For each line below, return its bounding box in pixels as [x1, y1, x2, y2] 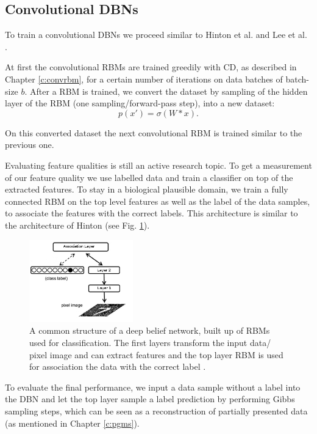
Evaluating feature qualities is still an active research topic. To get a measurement [5, 158, 312, 171]
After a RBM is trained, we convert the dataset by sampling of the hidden [30, 84, 308, 97]
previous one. [5, 138, 54, 151]
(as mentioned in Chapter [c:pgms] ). [5, 416, 140, 429]
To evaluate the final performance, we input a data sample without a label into [5, 380, 301, 393]
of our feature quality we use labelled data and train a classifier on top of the [5, 171, 293, 183]
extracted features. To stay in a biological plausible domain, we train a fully [5, 183, 288, 196]
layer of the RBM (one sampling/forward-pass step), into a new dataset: [5, 97, 275, 109]
